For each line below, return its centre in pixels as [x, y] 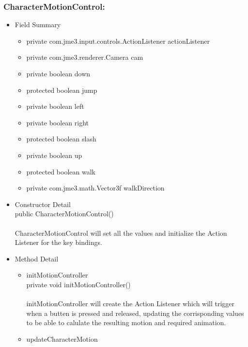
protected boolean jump [62, 90]
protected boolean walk [61, 171]
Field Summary [38, 25]
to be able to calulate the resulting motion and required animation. [126, 322]
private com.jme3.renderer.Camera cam [85, 57]
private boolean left [55, 106]
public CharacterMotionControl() [64, 214]
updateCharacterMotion [62, 338]
